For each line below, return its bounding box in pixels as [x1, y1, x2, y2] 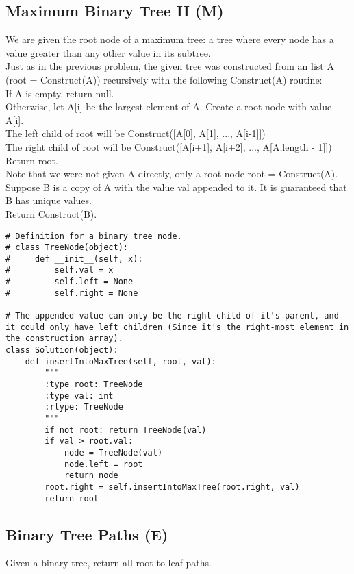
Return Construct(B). [5, 206, 97, 221]
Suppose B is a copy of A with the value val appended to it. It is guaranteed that [5, 179, 347, 194]
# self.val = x [5, 265, 114, 275]
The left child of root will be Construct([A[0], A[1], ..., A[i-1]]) [5, 126, 266, 140]
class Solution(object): [5, 345, 118, 355]
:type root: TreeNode [45, 379, 143, 390]
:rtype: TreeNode [45, 402, 123, 412]
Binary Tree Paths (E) [5, 523, 168, 545]
